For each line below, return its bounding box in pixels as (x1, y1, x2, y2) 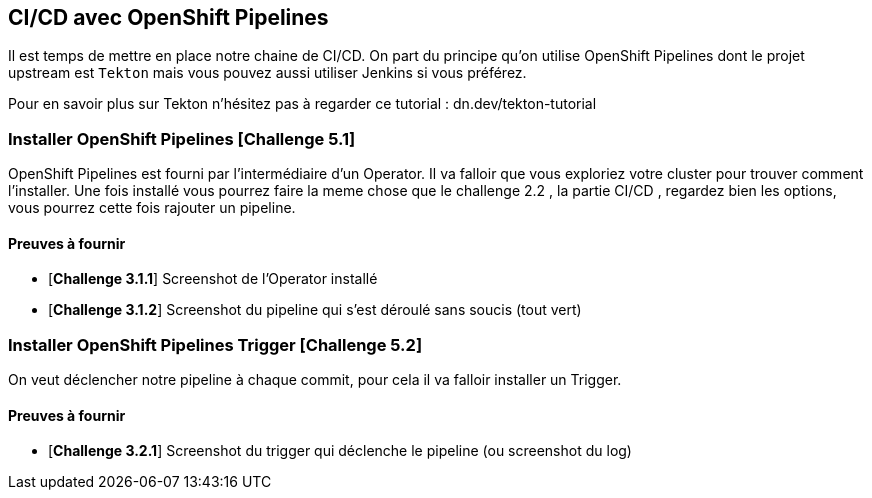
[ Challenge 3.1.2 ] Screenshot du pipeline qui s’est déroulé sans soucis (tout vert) (48, 301, 582, 319)
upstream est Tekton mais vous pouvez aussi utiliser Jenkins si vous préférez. (8, 64, 527, 82)
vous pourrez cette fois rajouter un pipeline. (8, 199, 296, 217)
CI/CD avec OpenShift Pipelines (8, 5, 329, 30)
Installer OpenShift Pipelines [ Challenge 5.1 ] (8, 128, 356, 149)
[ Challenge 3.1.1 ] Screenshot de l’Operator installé (48, 270, 378, 288)
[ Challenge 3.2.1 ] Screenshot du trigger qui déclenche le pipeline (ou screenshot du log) (48, 442, 632, 460)
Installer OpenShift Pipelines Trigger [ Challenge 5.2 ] (8, 334, 423, 355)
